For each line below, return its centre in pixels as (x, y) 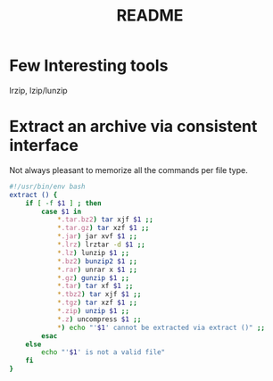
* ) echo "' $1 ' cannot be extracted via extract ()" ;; (161, 327)
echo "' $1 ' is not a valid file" (103, 352)
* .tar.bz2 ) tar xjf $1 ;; (105, 219)
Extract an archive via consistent (133, 127)
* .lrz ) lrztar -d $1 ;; (101, 244)
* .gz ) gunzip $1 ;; (93, 277)
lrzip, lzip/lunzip (39, 90)
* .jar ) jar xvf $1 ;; (97, 236)
